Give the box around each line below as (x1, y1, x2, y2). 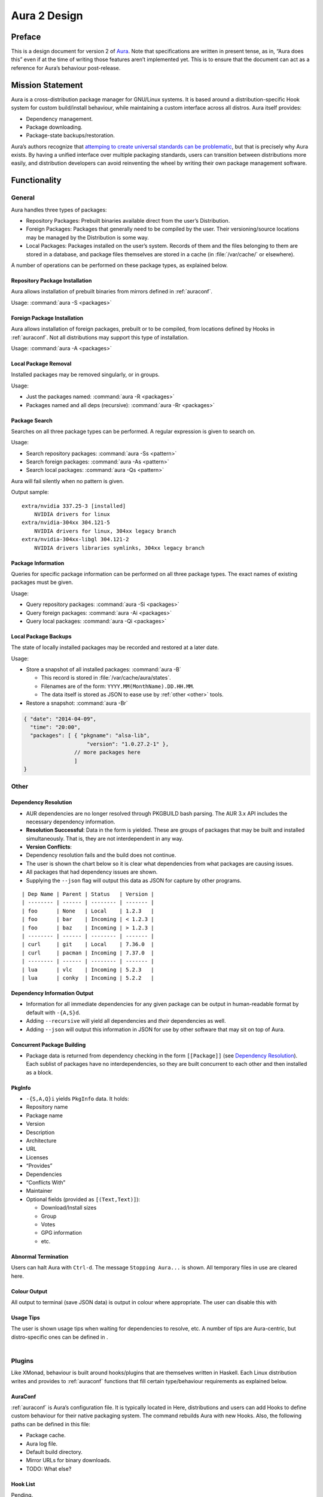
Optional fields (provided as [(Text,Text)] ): (26, 1195, 141, 1203)
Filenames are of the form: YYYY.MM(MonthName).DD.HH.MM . (41, 683, 194, 690)
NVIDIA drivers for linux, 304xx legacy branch (33, 528, 176, 534)
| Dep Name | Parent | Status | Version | (22, 891, 155, 898)
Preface (11, 32, 41, 42)
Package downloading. (26, 123, 83, 131)
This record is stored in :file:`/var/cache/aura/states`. (41, 674, 171, 681)
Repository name (26, 1104, 68, 1111)
